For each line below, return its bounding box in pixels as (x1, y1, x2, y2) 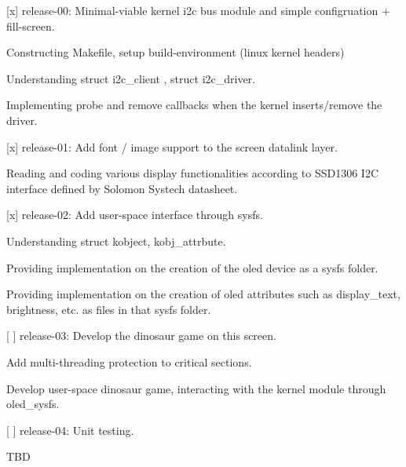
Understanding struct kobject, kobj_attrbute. (6, 232, 226, 249)
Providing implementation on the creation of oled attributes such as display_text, (6, 286, 401, 302)
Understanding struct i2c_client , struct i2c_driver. (6, 70, 256, 86)
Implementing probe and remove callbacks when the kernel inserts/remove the (6, 97, 382, 113)
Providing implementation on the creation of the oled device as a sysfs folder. (6, 259, 379, 275)
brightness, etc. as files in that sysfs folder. (6, 301, 211, 317)
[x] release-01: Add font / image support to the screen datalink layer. (6, 138, 338, 155)
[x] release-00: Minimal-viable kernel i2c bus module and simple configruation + (6, 2, 390, 18)
